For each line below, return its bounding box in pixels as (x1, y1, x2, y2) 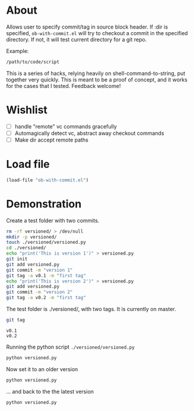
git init (6, 256, 28, 262)
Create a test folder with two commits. (6, 217, 100, 224)
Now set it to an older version (6, 365, 78, 372)
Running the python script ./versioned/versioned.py (6, 343, 135, 350)
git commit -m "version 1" (6, 267, 73, 273)
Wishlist (6, 103, 47, 117)
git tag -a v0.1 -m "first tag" (6, 272, 86, 278)
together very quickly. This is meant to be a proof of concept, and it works (6, 76, 188, 83)
